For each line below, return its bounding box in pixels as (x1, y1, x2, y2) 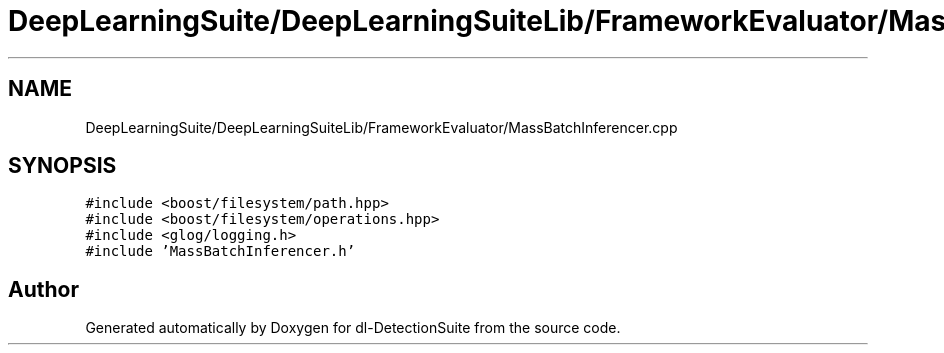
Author (8, 276, 79, 302)
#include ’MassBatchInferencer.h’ (85, 243, 356, 260)
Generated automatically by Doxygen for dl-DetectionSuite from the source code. (85, 319, 621, 337)
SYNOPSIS (8, 153, 117, 179)
